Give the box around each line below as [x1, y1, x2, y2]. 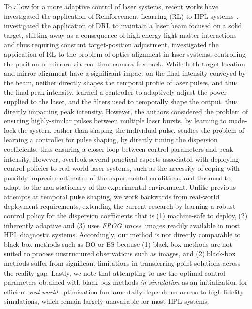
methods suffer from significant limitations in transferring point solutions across [4, 258, 241, 268]
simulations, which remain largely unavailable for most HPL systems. [4, 296, 209, 306]
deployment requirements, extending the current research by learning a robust [4, 201, 236, 211]
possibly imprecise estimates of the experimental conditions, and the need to [4, 172, 231, 182]
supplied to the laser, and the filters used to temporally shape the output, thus [4, 96, 238, 106]
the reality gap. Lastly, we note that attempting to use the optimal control [4, 267, 225, 277]
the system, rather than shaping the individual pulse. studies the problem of [18, 125, 245, 135]
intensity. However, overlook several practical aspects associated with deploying [4, 153, 239, 163]
